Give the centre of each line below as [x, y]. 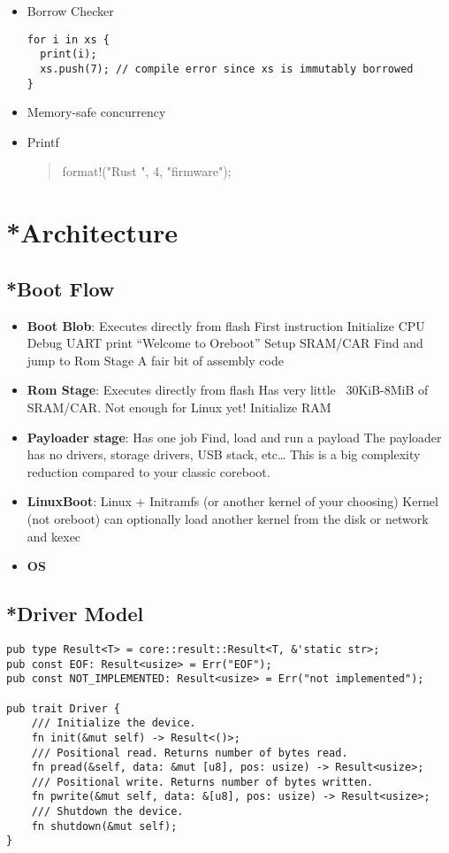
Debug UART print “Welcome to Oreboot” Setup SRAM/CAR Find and [225, 343]
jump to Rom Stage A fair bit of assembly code [155, 360]
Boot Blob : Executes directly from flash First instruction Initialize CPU [226, 325]
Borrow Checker [70, 11]
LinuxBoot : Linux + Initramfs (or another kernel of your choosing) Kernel [232, 501]
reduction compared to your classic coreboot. [148, 471]
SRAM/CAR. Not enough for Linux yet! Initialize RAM [179, 407]
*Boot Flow [61, 288]
